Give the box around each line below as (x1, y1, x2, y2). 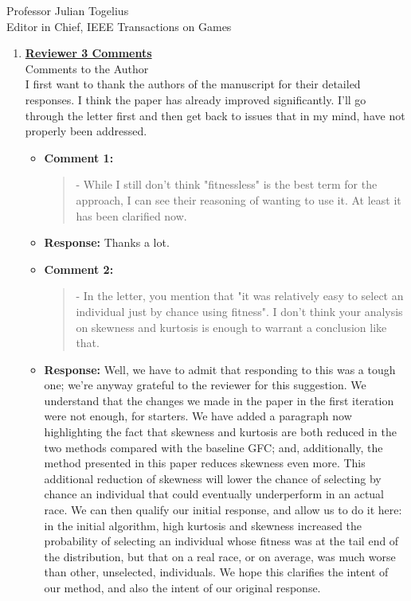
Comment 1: (44, 149, 114, 166)
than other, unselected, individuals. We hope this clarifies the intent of (44, 564, 389, 580)
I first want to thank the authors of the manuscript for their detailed (25, 76, 361, 92)
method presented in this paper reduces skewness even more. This (44, 455, 366, 471)
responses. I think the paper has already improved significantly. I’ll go (25, 91, 366, 107)
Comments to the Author (25, 60, 149, 76)
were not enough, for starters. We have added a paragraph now (44, 408, 352, 424)
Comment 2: (44, 260, 114, 277)
